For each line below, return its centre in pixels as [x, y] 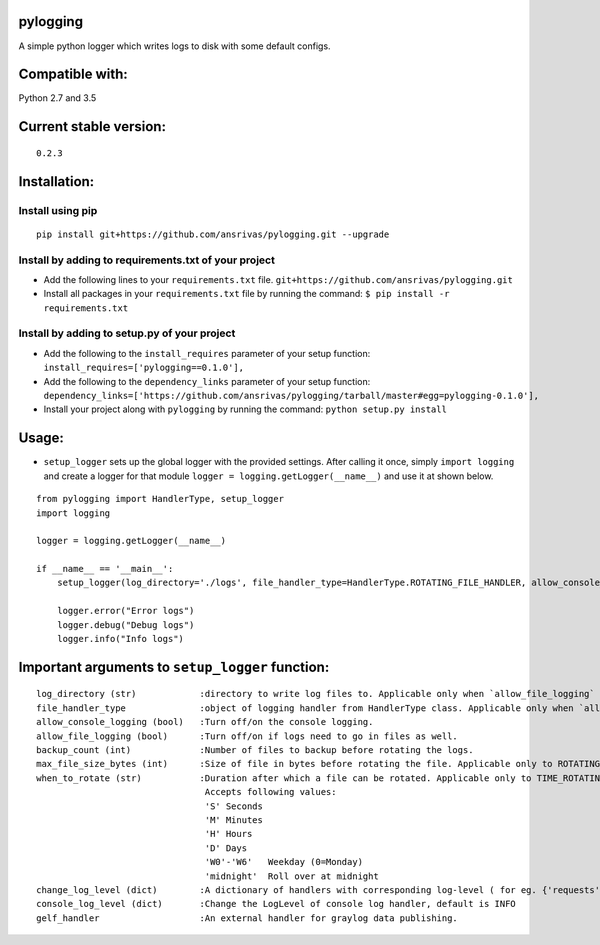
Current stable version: [92, 126]
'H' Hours [228, 834]
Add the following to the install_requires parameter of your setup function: [207, 353]
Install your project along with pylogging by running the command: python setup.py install [245, 409]
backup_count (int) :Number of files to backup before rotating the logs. [255, 749]
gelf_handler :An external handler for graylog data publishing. [247, 918]
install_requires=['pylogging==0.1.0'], [144, 368]
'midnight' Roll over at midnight [291, 876]
